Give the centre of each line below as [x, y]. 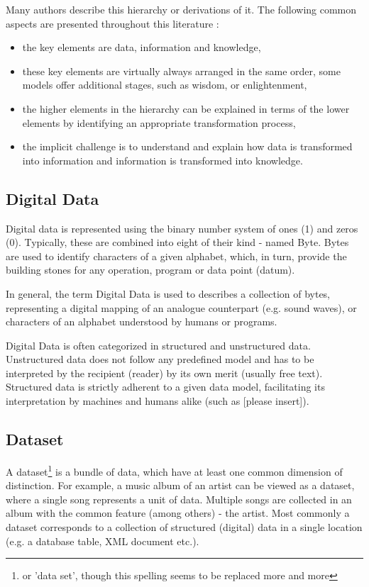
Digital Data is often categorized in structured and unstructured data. [158, 345]
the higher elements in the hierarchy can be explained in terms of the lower [186, 108]
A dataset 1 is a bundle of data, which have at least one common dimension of [174, 470]
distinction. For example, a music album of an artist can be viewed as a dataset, [180, 485]
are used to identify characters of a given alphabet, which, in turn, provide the [176, 256]
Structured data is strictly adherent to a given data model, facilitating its [165, 387]
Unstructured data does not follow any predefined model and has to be [160, 359]
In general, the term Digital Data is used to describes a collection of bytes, [168, 293]
